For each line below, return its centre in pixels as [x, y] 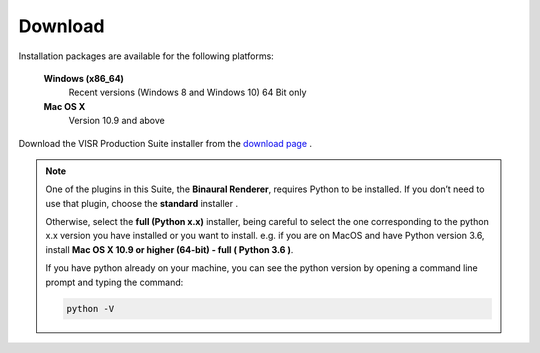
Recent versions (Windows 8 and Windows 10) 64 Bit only [187, 92]
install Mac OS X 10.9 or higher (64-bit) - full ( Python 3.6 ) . [169, 249]
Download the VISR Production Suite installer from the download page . [165, 143]
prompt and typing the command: [114, 282]
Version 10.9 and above [116, 121]
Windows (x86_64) [84, 78]
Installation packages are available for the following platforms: [146, 56]
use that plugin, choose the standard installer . [142, 203]
